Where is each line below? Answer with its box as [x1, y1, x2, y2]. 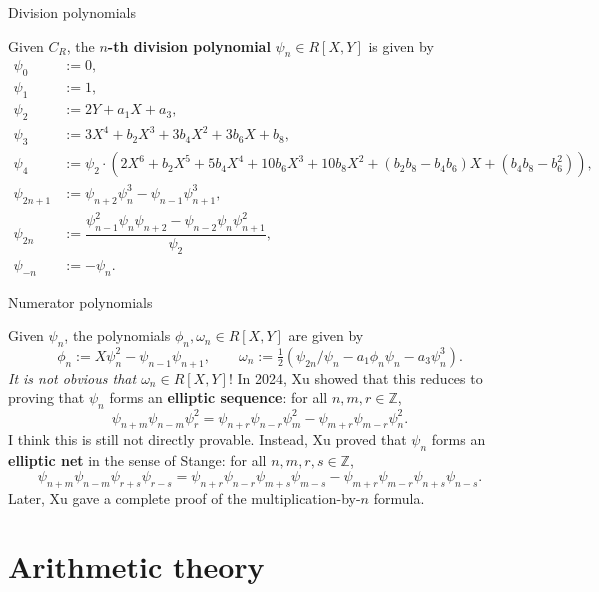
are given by [288, 325, 364, 346]
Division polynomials [8, 2, 136, 22]
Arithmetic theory [8, 546, 265, 587]
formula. [373, 487, 425, 508]
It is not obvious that [8, 367, 137, 388]
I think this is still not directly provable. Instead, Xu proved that [8, 429, 407, 450]
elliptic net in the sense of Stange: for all [8, 450, 267, 471]
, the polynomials [64, 325, 171, 346]
